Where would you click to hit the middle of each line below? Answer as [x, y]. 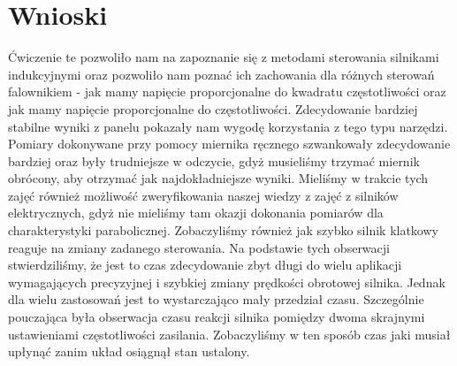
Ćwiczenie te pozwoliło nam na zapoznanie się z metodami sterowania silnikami [224, 57]
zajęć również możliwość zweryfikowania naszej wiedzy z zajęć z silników [203, 195]
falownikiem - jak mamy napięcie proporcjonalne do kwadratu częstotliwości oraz [227, 91]
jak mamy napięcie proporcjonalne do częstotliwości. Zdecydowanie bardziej [213, 108]
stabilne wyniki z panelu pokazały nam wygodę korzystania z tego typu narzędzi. [228, 126]
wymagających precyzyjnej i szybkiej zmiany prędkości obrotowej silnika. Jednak [227, 282]
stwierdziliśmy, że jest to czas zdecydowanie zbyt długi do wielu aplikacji [205, 265]
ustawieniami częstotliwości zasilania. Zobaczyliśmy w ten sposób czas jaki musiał [229, 334]
